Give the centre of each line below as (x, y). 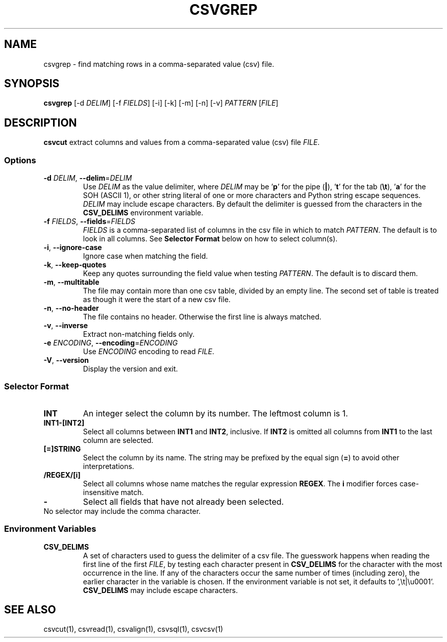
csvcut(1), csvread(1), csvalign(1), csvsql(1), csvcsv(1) (133, 629)
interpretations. (108, 466)
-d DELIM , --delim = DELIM (88, 178)
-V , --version (66, 360)
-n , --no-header (71, 308)
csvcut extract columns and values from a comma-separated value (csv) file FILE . (182, 142)
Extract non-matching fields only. (139, 334)
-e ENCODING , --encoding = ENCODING (111, 343)
